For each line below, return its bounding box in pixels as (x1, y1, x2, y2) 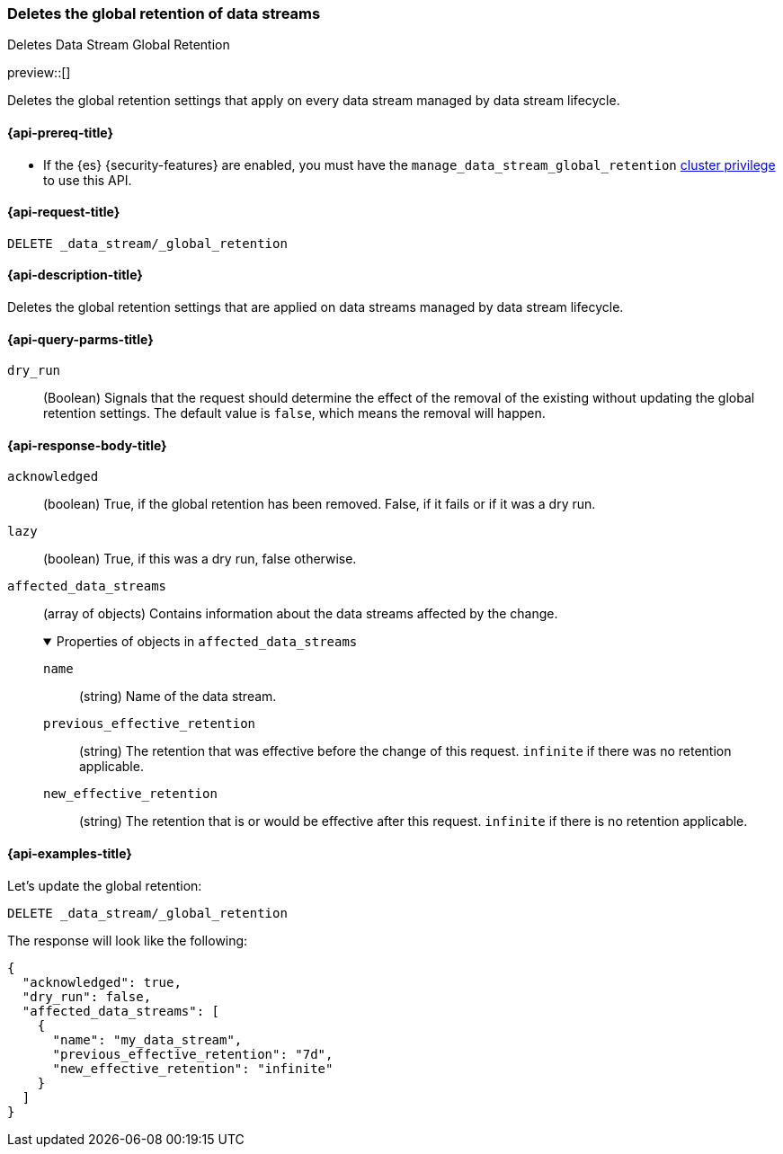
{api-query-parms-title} (7, 331, 154, 347)
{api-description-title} (7, 267, 143, 283)
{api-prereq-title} (7, 124, 114, 140)
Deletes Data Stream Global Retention (7, 37, 230, 53)
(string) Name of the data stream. (79, 688, 277, 705)
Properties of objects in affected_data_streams (56, 634, 358, 650)
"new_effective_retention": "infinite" (52, 1061, 334, 1076)
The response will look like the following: (7, 932, 248, 948)
